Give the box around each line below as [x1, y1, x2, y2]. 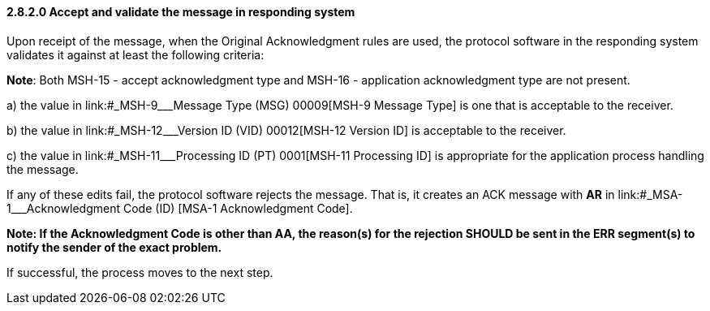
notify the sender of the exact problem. [6, 240, 222, 254]
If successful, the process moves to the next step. [6, 265, 273, 279]
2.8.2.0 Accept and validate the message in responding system [6, 5, 355, 19]
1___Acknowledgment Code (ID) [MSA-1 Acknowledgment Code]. [6, 201, 353, 215]
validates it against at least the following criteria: [6, 47, 265, 62]
